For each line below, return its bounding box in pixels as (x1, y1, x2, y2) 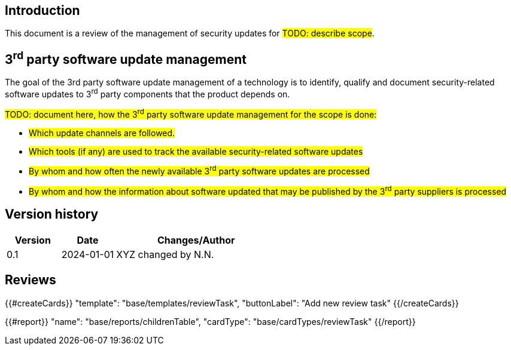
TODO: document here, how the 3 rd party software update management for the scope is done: (5, 107, 377, 119)
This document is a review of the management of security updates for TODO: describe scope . (5, 28, 375, 39)
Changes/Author (157, 234, 235, 246)
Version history (5, 207, 99, 222)
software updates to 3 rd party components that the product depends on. (5, 87, 290, 99)
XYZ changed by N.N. (116, 248, 214, 260)
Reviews (5, 272, 56, 288)
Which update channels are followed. (29, 127, 175, 138)
